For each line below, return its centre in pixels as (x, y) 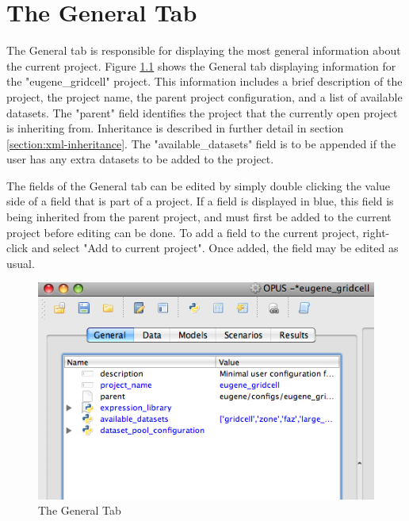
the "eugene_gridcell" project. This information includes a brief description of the (204, 81)
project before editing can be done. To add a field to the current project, (183, 232)
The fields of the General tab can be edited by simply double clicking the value (199, 185)
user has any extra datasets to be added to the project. (140, 159)
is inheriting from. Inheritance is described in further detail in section (175, 128)
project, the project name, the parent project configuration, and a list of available (204, 96)
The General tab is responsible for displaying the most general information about (204, 50)
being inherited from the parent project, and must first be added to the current (199, 217)
